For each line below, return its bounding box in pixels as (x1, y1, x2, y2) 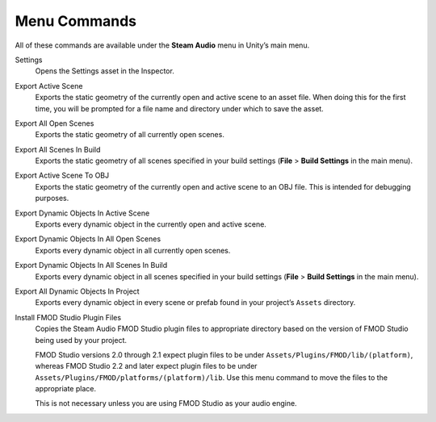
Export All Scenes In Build (15, 144, 101, 154)
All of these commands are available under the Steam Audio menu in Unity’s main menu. (15, 40, 310, 50)
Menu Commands (15, 12, 137, 30)
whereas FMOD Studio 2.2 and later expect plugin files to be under (35, 361, 258, 371)
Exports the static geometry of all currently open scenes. (35, 130, 225, 140)
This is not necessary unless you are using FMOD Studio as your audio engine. (35, 399, 298, 408)
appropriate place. (35, 384, 97, 394)
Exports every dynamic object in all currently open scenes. (35, 245, 231, 255)
